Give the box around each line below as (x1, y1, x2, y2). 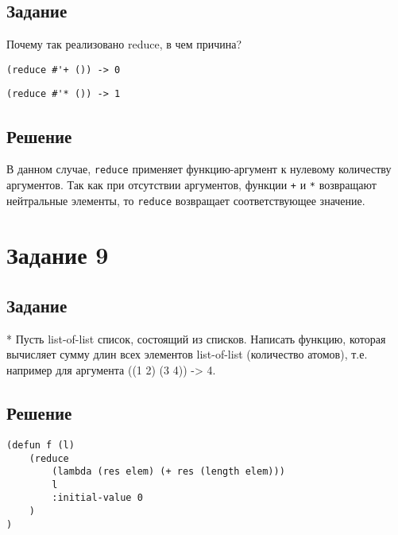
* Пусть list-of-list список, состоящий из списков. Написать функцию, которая (6, 330, 386, 347)
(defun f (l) (6, 439, 75, 451)
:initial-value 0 (52, 492, 143, 504)
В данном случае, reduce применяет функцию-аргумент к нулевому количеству (6, 161, 392, 177)
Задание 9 (6, 238, 109, 271)
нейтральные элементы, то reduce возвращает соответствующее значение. (6, 192, 365, 208)
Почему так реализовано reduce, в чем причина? (6, 36, 242, 52)
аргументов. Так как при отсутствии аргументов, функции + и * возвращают (6, 176, 377, 192)
